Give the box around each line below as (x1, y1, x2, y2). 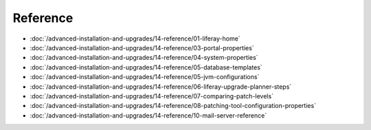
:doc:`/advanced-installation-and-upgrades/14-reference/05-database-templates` (30, 63, 262, 72)
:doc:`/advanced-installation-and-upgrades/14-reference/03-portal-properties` (30, 43, 254, 52)
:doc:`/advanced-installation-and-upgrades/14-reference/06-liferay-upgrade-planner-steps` (30, 83, 292, 91)
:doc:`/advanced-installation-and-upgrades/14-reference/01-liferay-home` (30, 34, 240, 43)
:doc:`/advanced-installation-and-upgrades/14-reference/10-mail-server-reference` (30, 111, 267, 120)
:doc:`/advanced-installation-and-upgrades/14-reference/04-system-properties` (30, 54, 258, 62)
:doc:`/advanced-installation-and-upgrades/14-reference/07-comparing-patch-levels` (30, 91, 274, 100)
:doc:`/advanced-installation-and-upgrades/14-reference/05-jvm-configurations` (30, 73, 260, 81)
